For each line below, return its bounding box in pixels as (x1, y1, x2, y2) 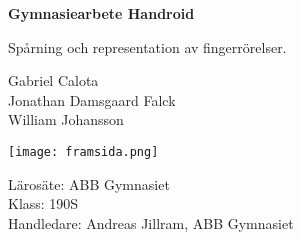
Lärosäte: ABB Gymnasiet (8, 173, 170, 194)
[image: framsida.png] (8, 144, 159, 159)
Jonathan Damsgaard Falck (8, 89, 176, 110)
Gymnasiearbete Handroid (8, 3, 195, 23)
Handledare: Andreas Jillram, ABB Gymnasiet (8, 212, 294, 233)
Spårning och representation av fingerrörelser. (8, 36, 287, 57)
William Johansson (8, 109, 124, 130)
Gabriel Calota (8, 70, 99, 91)
